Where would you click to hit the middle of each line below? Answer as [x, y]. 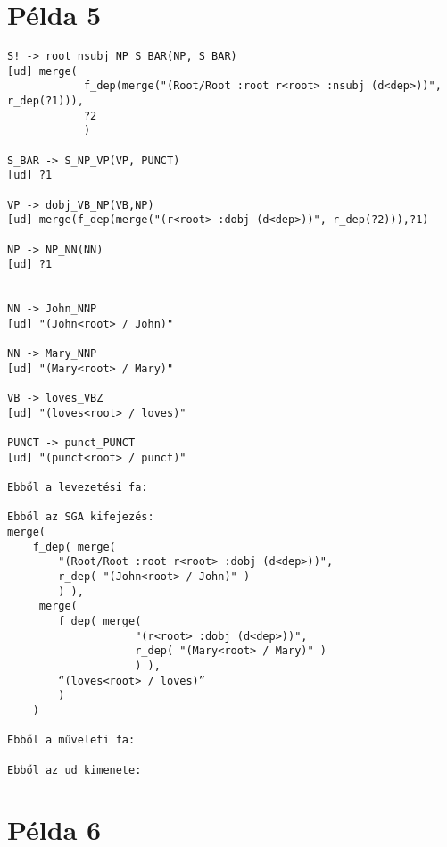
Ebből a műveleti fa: [71, 740]
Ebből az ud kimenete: [74, 770]
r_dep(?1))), [46, 101]
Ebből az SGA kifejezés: [81, 517]
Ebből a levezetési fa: [78, 488]
